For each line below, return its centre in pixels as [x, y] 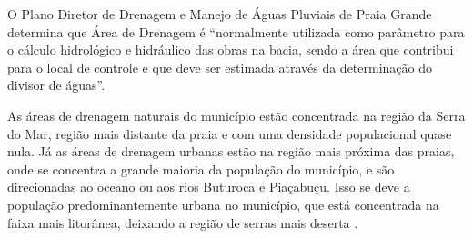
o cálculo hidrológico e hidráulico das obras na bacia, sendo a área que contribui [231, 50]
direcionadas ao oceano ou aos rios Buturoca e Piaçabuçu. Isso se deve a [209, 187]
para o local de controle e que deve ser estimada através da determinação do [220, 67]
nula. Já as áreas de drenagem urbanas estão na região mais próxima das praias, [231, 151]
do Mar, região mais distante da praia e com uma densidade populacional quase [230, 133]
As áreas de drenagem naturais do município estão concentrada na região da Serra [236, 115]
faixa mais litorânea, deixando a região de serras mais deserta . [183, 222]
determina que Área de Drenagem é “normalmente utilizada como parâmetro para [236, 31]
